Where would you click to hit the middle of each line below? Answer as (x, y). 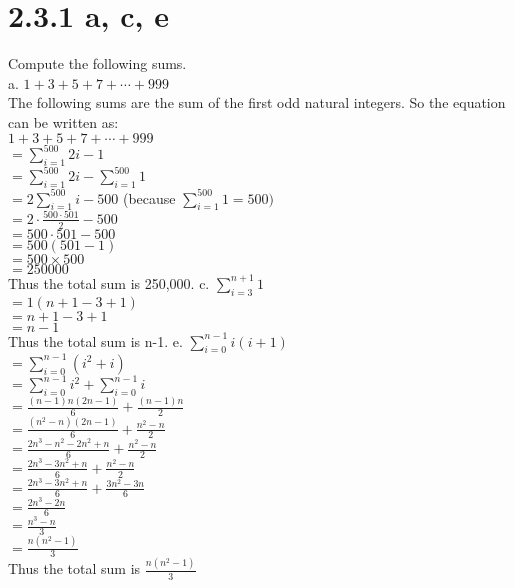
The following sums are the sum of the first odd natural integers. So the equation (257, 102)
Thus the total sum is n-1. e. (95, 340)
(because (149, 197)
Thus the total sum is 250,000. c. (109, 282)
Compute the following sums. (97, 63)
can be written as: (63, 121)
